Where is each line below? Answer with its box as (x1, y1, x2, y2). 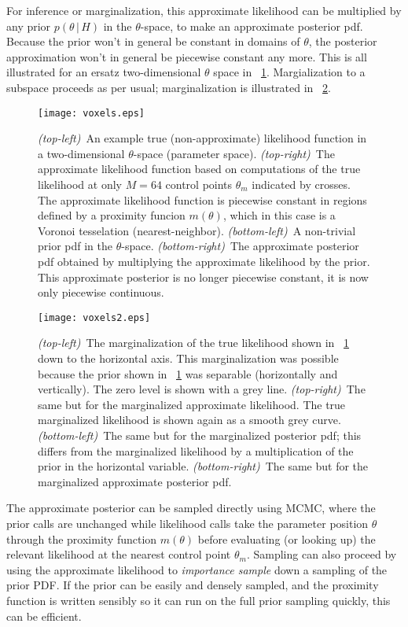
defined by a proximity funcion (38, 207, 186, 223)
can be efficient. (6, 607, 82, 624)
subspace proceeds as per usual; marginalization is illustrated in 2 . (6, 79, 331, 95)
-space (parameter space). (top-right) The (133, 145, 335, 161)
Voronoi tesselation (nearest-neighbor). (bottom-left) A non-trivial (38, 222, 356, 238)
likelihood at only (38, 176, 122, 192)
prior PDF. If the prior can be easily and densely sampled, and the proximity (6, 577, 379, 593)
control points (165, 176, 233, 192)
